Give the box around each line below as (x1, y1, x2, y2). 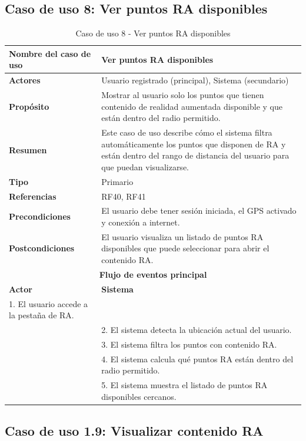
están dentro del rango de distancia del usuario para (101, 149, 290, 161)
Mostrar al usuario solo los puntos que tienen (101, 89, 264, 101)
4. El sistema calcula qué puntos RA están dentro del (101, 352, 294, 365)
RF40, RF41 (101, 190, 146, 202)
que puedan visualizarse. (101, 160, 189, 173)
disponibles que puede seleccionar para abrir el (101, 242, 270, 254)
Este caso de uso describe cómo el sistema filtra (101, 126, 272, 139)
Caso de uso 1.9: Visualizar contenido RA (5, 422, 264, 440)
